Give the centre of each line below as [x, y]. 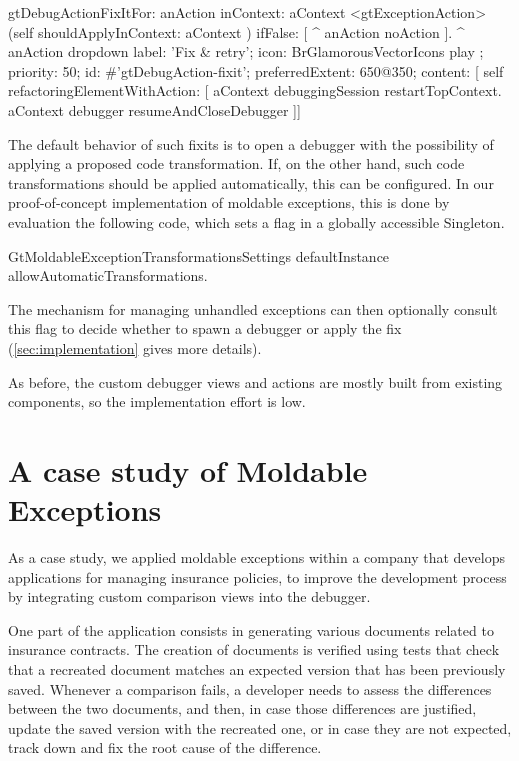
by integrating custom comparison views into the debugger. [189, 596]
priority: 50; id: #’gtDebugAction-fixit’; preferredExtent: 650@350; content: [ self [256, 70]
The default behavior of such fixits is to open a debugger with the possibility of [251, 143]
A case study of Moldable [188, 469]
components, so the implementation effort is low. [157, 401]
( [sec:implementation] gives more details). [135, 347]
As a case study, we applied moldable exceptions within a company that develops [256, 557]
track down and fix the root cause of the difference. [165, 747]
